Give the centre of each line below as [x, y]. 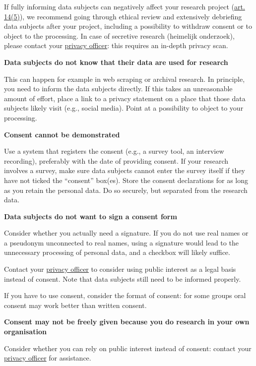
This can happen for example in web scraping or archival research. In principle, [125, 79]
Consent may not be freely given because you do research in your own [127, 322]
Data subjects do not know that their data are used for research [116, 62]
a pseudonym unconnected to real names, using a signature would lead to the [121, 242]
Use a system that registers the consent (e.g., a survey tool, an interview [114, 151]
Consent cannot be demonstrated [62, 134]
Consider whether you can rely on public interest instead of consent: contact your [128, 348]
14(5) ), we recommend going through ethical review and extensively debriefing [123, 16]
